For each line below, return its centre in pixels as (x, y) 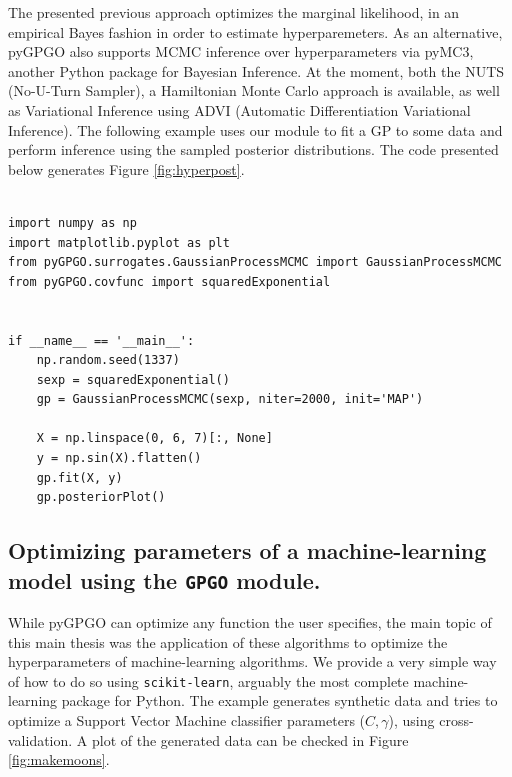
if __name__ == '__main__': (101, 340)
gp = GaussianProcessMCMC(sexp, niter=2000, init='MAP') (230, 399)
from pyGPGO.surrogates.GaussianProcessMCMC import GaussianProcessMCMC (255, 262)
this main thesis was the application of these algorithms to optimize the (228, 641)
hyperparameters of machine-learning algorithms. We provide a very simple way (252, 661)
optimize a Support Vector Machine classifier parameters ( (187, 720)
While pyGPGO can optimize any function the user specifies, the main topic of (250, 622)
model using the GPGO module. (164, 579)
